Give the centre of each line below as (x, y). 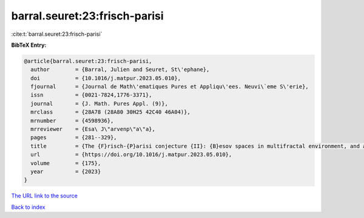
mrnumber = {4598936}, (72, 121)
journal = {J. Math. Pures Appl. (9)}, (99, 104)
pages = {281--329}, (74, 138)
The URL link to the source (45, 196)
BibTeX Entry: (29, 45)
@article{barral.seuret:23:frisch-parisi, (88, 61)
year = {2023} (66, 172)
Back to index (28, 207)
